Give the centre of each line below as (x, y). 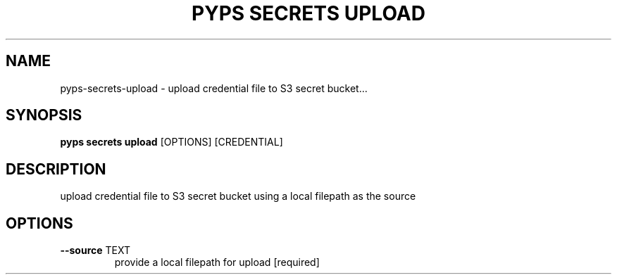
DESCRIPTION (56, 169)
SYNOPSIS (44, 115)
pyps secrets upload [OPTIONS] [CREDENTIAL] (172, 142)
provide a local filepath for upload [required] (217, 262)
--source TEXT (95, 250)
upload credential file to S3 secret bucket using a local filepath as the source (238, 196)
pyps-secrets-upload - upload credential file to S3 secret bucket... (214, 88)
